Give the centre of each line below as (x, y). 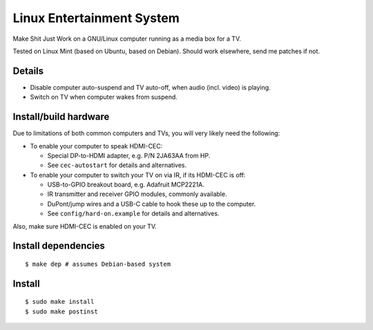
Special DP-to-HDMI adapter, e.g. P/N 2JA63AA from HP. (129, 155)
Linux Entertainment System (96, 18)
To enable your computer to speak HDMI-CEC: (96, 146)
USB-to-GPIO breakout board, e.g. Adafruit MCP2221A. (126, 185)
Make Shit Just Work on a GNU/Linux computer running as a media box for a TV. (127, 39)
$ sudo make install (60, 302)
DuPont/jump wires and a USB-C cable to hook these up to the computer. (152, 204)
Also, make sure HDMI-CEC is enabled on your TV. (85, 226)
